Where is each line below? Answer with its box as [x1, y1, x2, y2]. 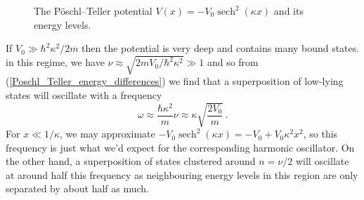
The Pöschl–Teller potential [34, 4, 152, 18]
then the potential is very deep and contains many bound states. [82, 41, 360, 55]
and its [273, 4, 304, 18]
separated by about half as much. [6, 181, 149, 196]
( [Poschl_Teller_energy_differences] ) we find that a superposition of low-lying [6, 74, 344, 88]
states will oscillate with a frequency [6, 87, 162, 102]
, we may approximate [59, 126, 155, 141]
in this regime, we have [6, 55, 105, 69]
